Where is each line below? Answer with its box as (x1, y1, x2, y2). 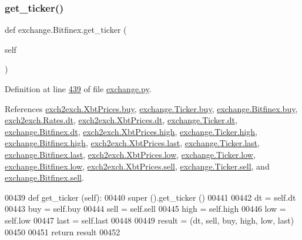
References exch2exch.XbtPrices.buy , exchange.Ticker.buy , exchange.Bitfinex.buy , (5, 102, 298, 114)
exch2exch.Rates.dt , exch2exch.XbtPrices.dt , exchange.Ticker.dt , (5, 114, 237, 126)
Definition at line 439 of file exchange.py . (5, 83, 152, 94)
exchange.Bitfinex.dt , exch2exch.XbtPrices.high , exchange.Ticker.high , (5, 125, 257, 137)
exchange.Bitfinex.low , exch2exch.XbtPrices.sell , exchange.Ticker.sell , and (5, 160, 270, 172)
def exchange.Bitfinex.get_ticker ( (5, 23, 127, 36)
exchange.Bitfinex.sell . (5, 171, 84, 184)
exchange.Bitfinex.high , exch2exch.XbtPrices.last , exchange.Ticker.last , (5, 137, 260, 149)
